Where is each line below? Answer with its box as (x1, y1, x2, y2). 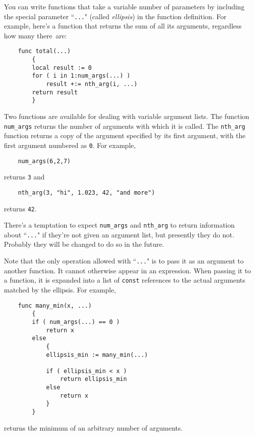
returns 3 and (4, 172, 45, 182)
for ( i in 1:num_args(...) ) (32, 72, 130, 80)
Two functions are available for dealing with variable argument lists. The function (4, 111, 250, 121)
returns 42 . (4, 203, 37, 213)
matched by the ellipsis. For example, (4, 284, 116, 294)
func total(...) (18, 48, 71, 55)
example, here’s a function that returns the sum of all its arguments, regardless (4, 21, 242, 31)
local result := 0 (32, 64, 92, 71)
